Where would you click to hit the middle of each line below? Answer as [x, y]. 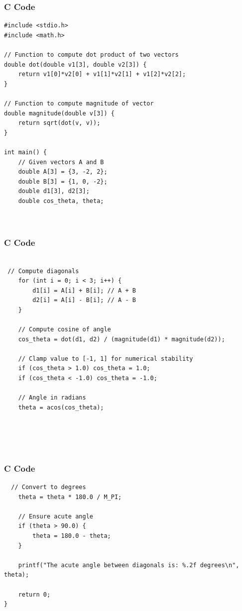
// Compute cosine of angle [64, 330]
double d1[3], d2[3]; [54, 191]
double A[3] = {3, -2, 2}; [63, 172]
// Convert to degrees [49, 487]
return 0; [34, 594]
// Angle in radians [52, 398]
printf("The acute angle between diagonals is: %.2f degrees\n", [129, 565]
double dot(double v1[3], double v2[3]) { [75, 64]
